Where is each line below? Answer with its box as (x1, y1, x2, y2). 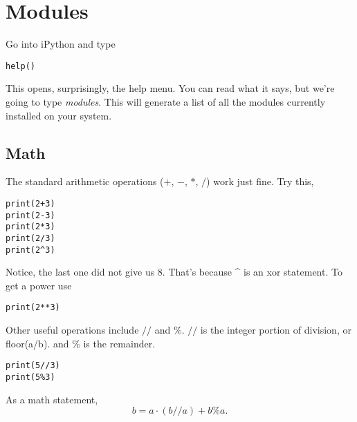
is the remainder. (83, 336, 156, 350)
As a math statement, (6, 392, 98, 406)
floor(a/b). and (6, 336, 69, 350)
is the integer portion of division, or (200, 323, 351, 337)
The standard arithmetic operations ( (6, 174, 164, 189)
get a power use (6, 278, 72, 292)
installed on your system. (6, 108, 112, 122)
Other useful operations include (6, 323, 139, 337)
